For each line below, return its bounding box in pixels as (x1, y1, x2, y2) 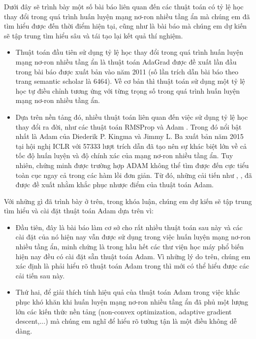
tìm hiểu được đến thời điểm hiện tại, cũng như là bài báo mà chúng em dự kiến (4, 21, 247, 31)
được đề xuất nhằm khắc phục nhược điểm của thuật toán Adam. (15, 179, 214, 190)
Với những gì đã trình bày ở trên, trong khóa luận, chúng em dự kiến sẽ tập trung (4, 196, 252, 206)
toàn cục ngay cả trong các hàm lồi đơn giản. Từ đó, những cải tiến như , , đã (15, 169, 252, 180)
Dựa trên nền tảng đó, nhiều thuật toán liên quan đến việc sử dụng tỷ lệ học (15, 111, 248, 122)
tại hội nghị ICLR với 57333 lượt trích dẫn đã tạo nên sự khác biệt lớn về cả (15, 140, 247, 151)
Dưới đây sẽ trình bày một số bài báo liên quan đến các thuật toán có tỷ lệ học (4, 1, 244, 11)
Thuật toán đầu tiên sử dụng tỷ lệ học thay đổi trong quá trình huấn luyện (15, 47, 244, 57)
